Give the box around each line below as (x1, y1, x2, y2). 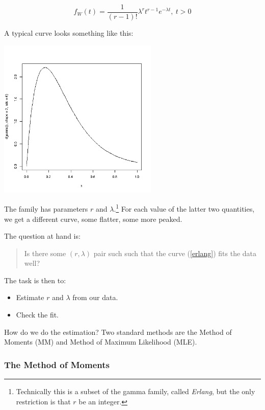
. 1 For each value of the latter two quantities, (114, 202, 255, 214)
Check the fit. (16, 309, 59, 320)
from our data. (72, 292, 118, 303)
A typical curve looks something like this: (4, 28, 134, 38)
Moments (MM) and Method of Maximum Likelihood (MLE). (4, 336, 197, 347)
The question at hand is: (4, 231, 81, 241)
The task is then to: (4, 275, 66, 285)
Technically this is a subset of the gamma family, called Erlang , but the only (16, 386, 255, 397)
